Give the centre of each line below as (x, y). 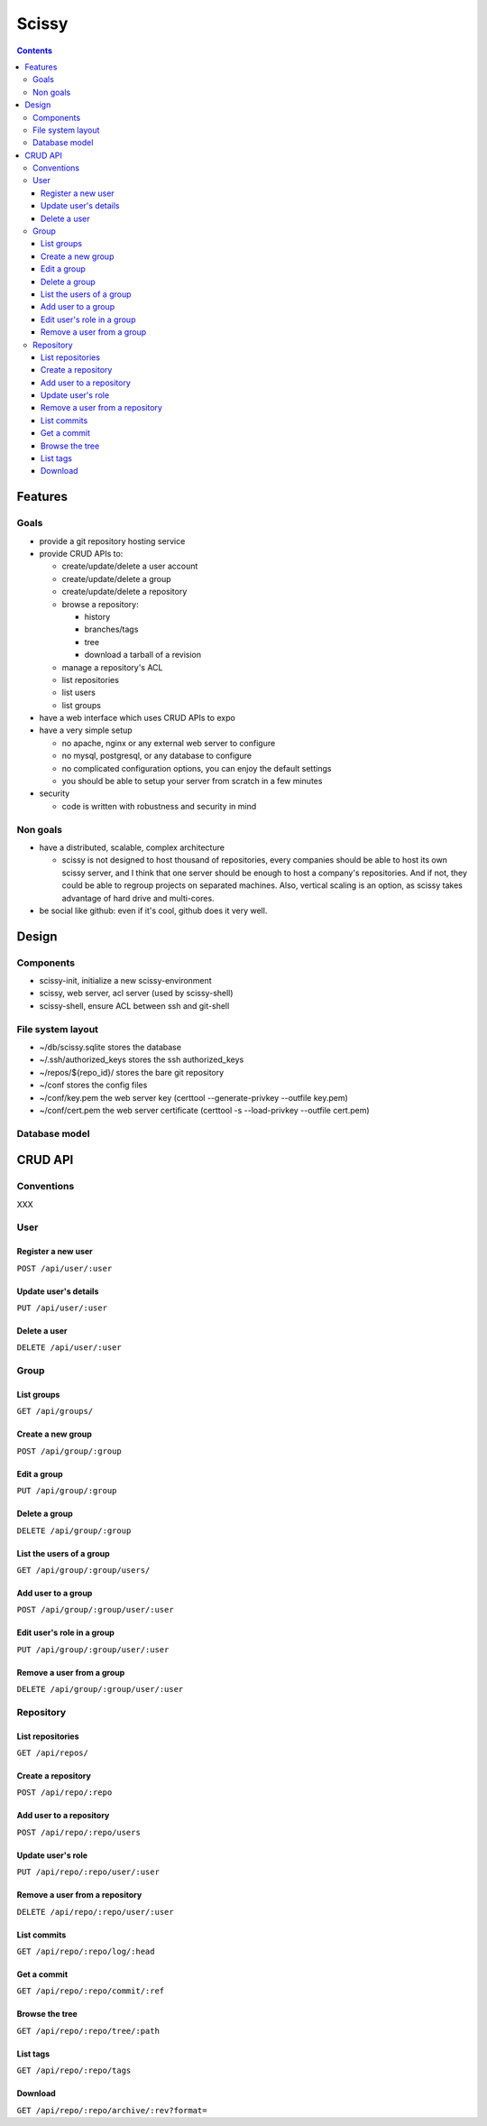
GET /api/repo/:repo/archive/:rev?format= (112, 2110)
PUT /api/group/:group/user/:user (93, 1650)
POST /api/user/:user (64, 1268)
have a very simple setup (86, 730)
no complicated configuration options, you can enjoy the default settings (197, 768)
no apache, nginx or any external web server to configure (169, 743)
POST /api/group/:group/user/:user (96, 1610)
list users (79, 693)
